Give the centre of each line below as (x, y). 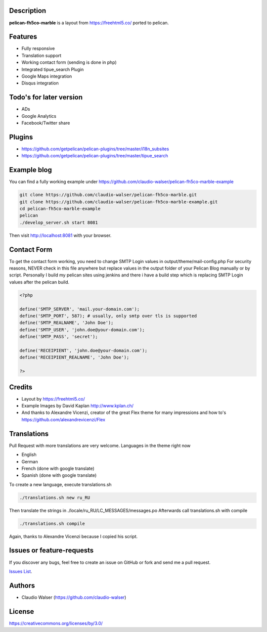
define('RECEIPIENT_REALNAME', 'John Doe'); (74, 358)
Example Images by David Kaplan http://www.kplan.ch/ (77, 406)
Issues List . (21, 571)
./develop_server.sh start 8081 (59, 222)
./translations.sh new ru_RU (55, 497)
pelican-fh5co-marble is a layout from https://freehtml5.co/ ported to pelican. (89, 23)
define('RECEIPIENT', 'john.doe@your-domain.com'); (84, 350)
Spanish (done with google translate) (59, 475)
